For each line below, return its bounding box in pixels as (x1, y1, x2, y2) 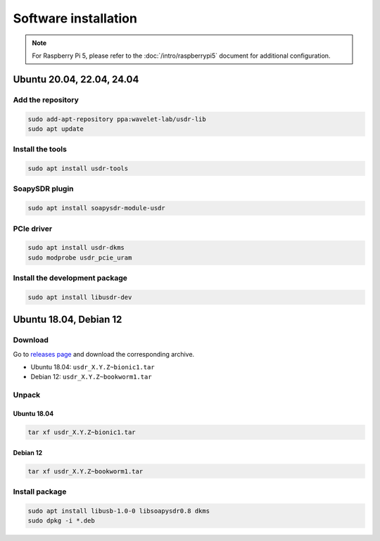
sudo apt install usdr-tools (27, 165, 129, 172)
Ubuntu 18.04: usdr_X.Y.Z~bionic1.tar (30, 362, 155, 371)
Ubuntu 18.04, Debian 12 (13, 314, 122, 326)
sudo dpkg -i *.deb (27, 517, 95, 525)
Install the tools (13, 144, 67, 154)
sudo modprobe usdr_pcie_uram (27, 253, 132, 262)
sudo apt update (27, 125, 84, 133)
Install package (13, 486, 67, 496)
